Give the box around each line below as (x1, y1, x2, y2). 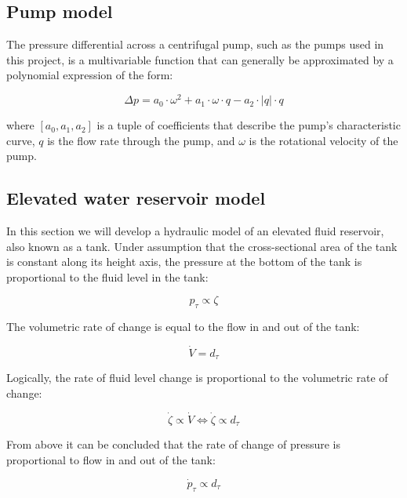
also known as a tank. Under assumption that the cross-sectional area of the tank (6, 238, 398, 254)
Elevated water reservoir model (6, 186, 266, 210)
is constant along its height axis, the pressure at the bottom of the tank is (6, 253, 362, 270)
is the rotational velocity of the (249, 132, 398, 148)
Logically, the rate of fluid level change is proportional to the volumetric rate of (6, 369, 388, 386)
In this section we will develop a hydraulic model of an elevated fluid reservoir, (6, 223, 384, 239)
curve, (6, 132, 35, 148)
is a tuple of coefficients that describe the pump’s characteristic (96, 117, 401, 133)
